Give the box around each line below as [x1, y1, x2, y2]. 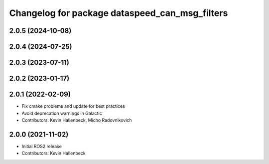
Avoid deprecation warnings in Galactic [21, 110, 102, 116]
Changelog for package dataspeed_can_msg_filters [9, 7, 228, 18]
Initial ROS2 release [21, 143, 62, 149]
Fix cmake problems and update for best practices [21, 103, 126, 109]
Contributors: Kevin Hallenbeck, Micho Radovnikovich [21, 117, 132, 123]
